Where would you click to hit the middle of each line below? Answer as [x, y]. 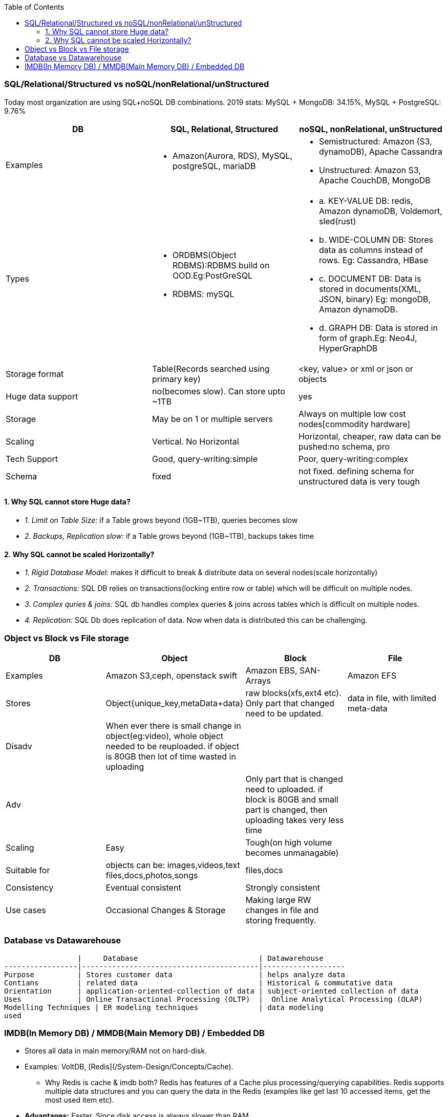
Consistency [30, 887]
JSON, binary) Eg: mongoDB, [375, 299]
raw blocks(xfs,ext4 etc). [293, 693]
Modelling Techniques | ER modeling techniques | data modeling [164, 1007]
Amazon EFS [372, 675]
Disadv [19, 746]
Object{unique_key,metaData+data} [175, 703]
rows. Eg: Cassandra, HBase [374, 260]
